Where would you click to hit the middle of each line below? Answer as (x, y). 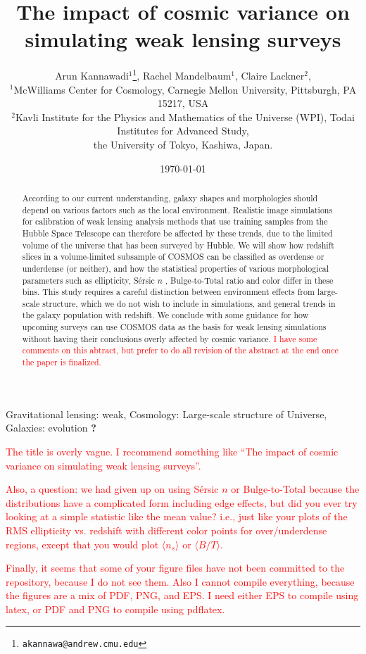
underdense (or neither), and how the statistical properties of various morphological (176, 268)
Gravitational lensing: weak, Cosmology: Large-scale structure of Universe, (166, 414)
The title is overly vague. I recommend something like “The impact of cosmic (172, 451)
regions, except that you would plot (82, 544)
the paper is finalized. (62, 362)
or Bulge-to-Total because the (295, 489)
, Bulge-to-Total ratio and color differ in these (249, 280)
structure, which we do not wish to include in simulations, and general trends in (189, 303)
